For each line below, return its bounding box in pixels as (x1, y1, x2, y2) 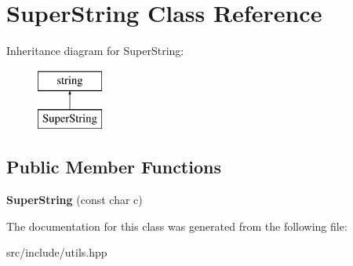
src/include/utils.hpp (6, 244, 107, 261)
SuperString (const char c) (6, 191, 143, 208)
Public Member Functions (6, 155, 221, 179)
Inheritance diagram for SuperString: (6, 42, 184, 59)
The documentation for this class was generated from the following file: (6, 217, 348, 234)
